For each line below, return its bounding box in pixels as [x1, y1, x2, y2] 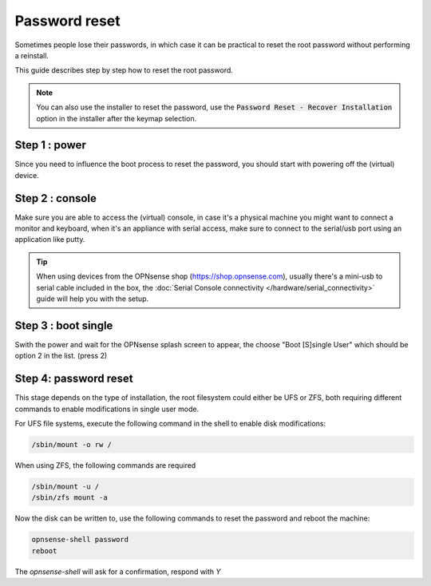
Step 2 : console [14, 192, 97, 205]
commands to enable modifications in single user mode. [14, 404, 200, 414]
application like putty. [14, 235, 85, 244]
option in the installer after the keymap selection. [36, 113, 197, 123]
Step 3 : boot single [14, 319, 113, 332]
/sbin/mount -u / [31, 481, 100, 491]
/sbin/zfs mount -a [31, 493, 108, 502]
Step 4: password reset [14, 372, 133, 386]
